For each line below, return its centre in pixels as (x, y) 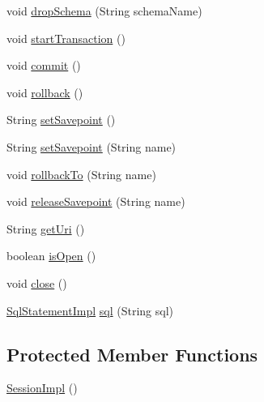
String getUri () (46, 228)
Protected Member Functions (132, 354)
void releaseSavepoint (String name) (96, 201)
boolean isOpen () (51, 256)
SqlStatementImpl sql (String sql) (90, 310)
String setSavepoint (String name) (92, 146)
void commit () (44, 65)
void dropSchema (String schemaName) (104, 11)
